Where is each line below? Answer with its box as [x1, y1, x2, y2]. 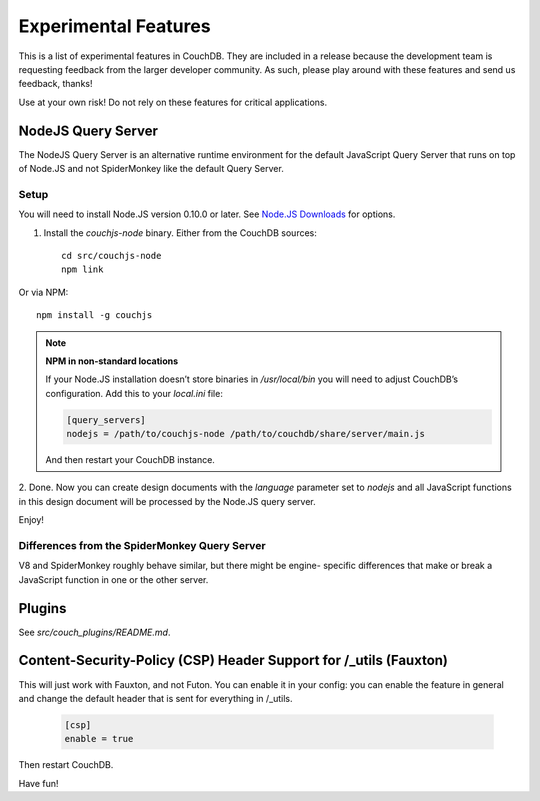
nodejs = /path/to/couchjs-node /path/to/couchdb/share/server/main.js [66, 428, 425, 440]
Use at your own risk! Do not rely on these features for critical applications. [18, 96, 328, 108]
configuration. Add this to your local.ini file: [45, 387, 224, 399]
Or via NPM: [18, 286, 69, 298]
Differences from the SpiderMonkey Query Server [18, 538, 266, 552]
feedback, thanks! [18, 78, 93, 90]
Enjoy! [18, 514, 45, 526]
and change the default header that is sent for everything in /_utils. [18, 692, 294, 704]
